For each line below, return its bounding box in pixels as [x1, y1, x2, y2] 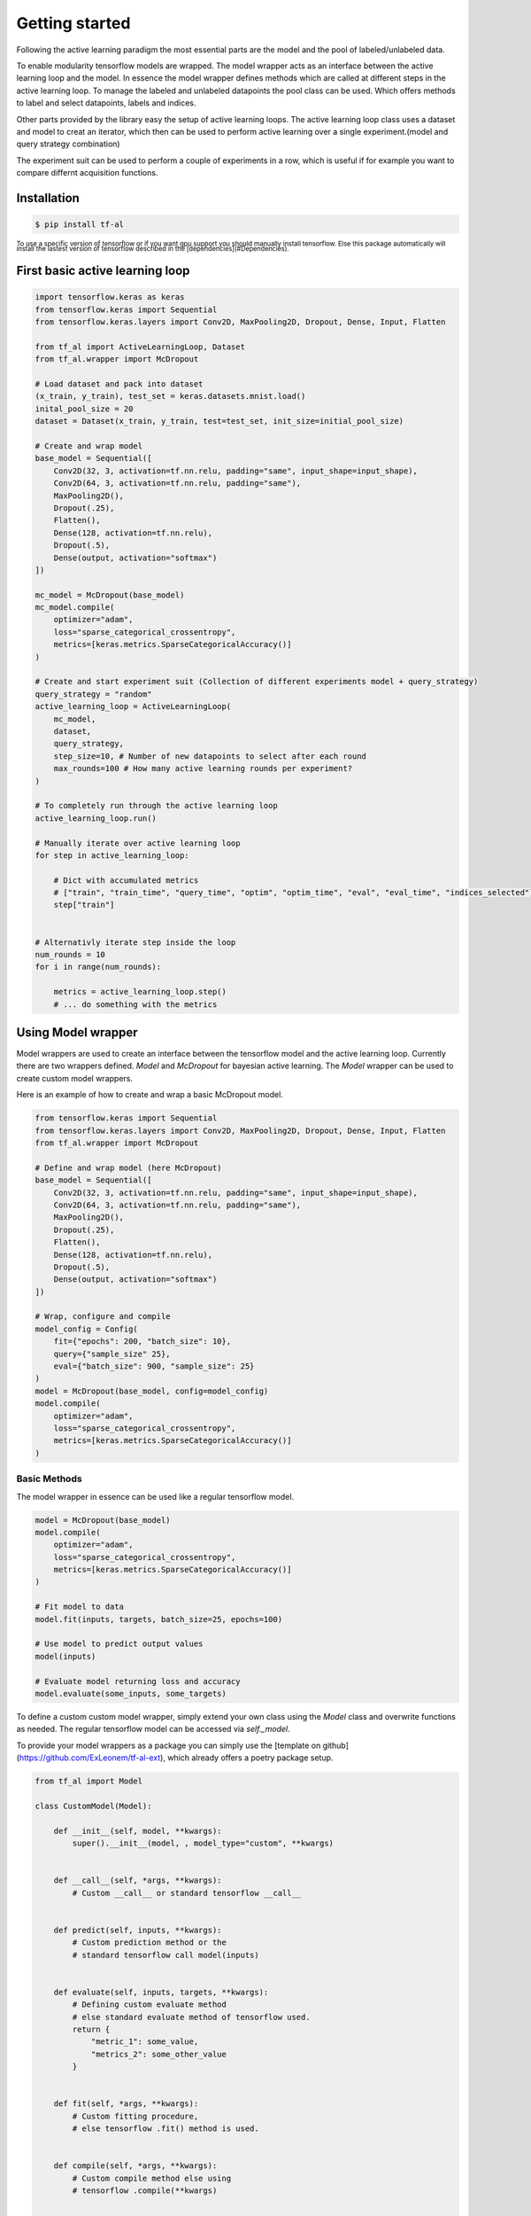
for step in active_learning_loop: [35, 850, 189, 860]
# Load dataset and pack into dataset [35, 379, 204, 389]
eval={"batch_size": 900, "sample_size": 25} [53, 1362, 255, 1371]
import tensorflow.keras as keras [35, 293, 185, 302]
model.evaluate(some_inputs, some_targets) [35, 1689, 227, 1698]
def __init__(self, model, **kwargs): [53, 1826, 222, 1836]
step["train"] [53, 900, 115, 910]
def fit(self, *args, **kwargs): [53, 2099, 199, 2109]
